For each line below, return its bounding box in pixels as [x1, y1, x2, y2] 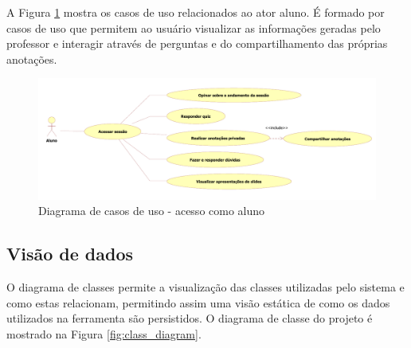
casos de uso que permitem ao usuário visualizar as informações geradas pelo [6, 19, 381, 36]
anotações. [6, 50, 57, 67]
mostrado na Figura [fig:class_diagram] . [6, 325, 202, 342]
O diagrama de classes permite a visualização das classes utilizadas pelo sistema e [6, 279, 405, 295]
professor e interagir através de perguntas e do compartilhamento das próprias [6, 35, 388, 52]
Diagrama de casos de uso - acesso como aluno [38, 202, 265, 219]
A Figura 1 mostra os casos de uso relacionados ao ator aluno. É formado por [6, 4, 385, 20]
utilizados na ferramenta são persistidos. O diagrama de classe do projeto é [6, 310, 373, 326]
